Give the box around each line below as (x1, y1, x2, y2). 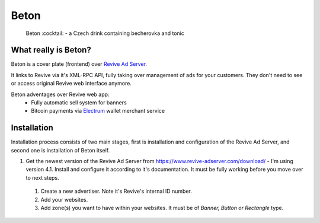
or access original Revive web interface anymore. (11, 80, 132, 87)
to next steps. (25, 174, 59, 181)
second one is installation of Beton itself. (11, 146, 110, 154)
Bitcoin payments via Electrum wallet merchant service (31, 107, 165, 114)
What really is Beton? (11, 45, 91, 55)
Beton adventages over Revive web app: (11, 91, 110, 98)
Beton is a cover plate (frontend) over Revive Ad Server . (11, 60, 148, 68)
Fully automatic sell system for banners (31, 99, 127, 106)
